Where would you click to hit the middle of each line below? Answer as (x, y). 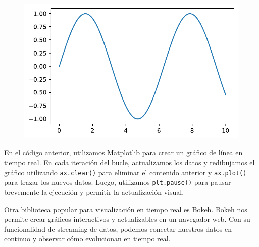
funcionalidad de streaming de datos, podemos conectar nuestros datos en (118, 229)
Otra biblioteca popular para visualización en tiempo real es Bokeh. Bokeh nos (126, 209)
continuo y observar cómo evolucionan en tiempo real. (87, 239)
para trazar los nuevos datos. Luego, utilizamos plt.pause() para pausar (118, 182)
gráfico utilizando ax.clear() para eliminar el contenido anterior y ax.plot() (125, 172)
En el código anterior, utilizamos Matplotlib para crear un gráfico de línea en (123, 152)
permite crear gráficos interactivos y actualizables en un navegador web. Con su (127, 219)
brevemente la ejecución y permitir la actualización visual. (94, 192)
